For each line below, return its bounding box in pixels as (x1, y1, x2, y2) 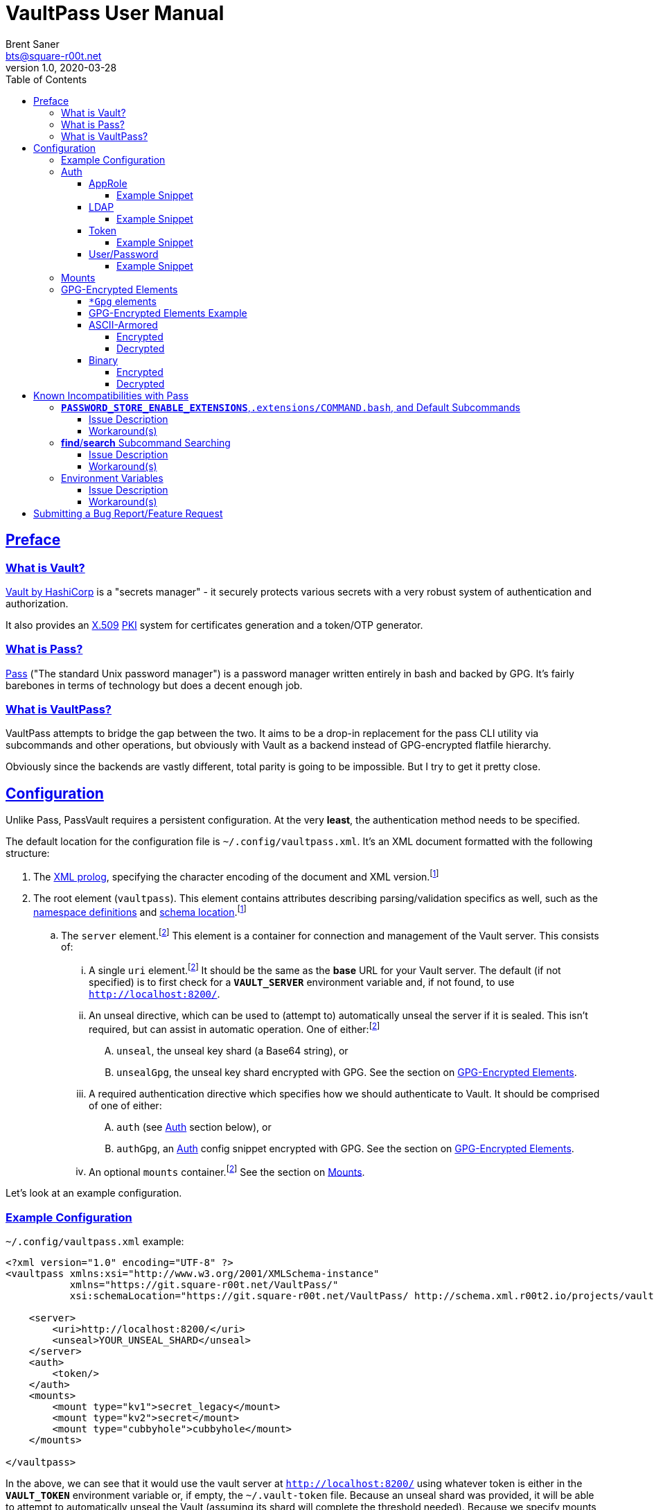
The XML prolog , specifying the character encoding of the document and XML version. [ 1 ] (33, 869, 439, 883)
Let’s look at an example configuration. (6, 1187, 182, 1199)
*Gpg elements (89, 295, 157, 307)
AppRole (89, 177, 127, 189)
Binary (89, 354, 118, 366)
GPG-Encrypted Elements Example (89, 306, 247, 319)
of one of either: (89, 1099, 162, 1111)
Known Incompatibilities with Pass (33, 389, 189, 401)
